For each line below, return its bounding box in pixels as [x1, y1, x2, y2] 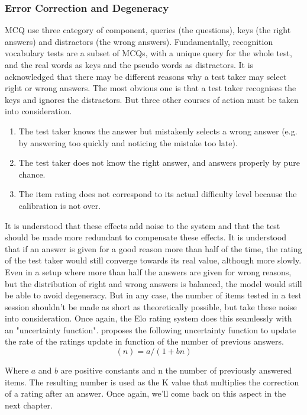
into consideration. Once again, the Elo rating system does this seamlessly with [5, 312, 292, 324]
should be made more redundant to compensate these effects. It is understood [5, 231, 287, 243]
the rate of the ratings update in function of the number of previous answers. [5, 335, 284, 348]
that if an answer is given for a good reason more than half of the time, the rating [5, 242, 302, 255]
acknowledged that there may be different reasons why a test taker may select [5, 70, 287, 82]
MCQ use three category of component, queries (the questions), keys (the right [5, 24, 291, 36]
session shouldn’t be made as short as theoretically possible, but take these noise [5, 300, 297, 313]
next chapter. [5, 398, 53, 411]
